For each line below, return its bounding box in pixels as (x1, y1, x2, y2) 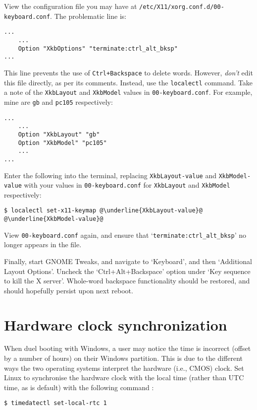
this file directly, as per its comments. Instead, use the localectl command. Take (4, 77, 253, 87)
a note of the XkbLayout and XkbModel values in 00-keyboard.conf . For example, (4, 87, 253, 97)
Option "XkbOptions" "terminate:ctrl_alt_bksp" (18, 45, 178, 52)
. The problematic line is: (50, 10, 127, 21)
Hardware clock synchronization (4, 314, 227, 335)
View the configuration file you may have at (4, 1, 137, 11)
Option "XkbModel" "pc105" (18, 139, 107, 146)
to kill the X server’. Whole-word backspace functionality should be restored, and (4, 275, 250, 286)
